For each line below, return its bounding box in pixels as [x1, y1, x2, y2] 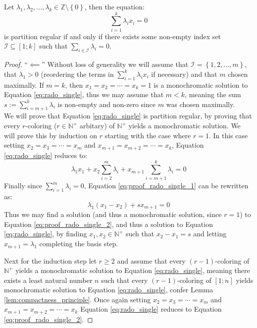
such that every [101, 274, 148, 285]
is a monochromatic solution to [154, 79, 248, 90]
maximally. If [4, 79, 44, 90]
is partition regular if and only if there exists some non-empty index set [4, 31, 221, 41]
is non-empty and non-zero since [57, 99, 156, 109]
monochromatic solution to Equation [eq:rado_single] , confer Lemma [4, 284, 213, 295]
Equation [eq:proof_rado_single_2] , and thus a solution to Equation [4, 219, 213, 229]
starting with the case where [104, 130, 191, 140]
